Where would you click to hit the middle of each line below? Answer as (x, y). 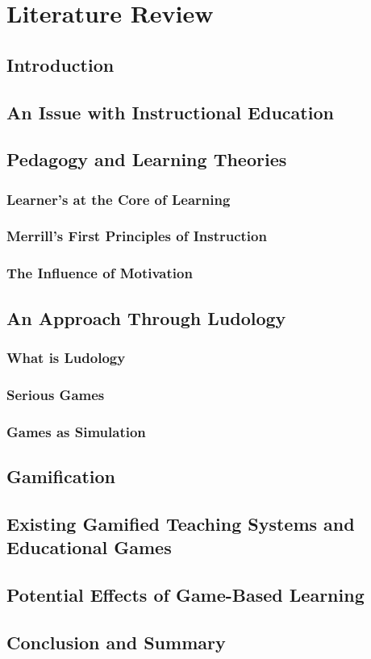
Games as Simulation (76, 431)
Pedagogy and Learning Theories (147, 159)
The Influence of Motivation (100, 273)
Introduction (60, 64)
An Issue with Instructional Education (170, 112)
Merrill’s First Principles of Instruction (137, 236)
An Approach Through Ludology (146, 317)
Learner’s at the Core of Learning (119, 199)
